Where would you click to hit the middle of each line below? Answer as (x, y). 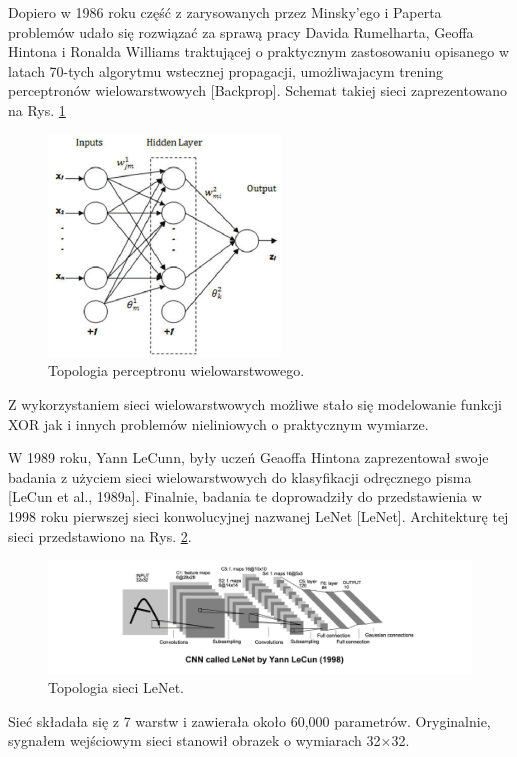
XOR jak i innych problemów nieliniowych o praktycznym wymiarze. (218, 423)
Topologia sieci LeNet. (116, 687)
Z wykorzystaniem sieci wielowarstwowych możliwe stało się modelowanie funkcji (255, 403)
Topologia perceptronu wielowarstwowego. (176, 370)
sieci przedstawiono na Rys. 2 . (100, 535)
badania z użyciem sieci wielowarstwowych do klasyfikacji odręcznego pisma (240, 476)
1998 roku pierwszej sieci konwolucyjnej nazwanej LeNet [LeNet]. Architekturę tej (258, 515)
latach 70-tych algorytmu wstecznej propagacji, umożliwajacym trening (225, 70)
